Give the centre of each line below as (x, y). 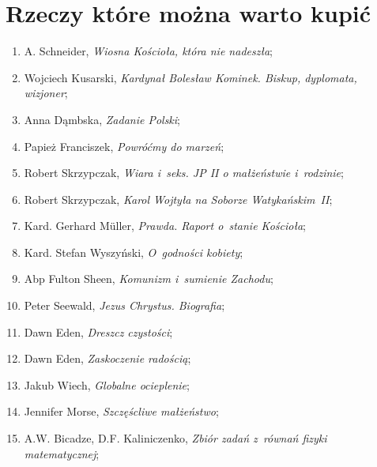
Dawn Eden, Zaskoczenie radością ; (107, 358)
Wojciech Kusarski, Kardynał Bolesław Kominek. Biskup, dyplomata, (190, 77)
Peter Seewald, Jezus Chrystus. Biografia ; (124, 305)
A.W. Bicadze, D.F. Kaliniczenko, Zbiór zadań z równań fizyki (175, 438)
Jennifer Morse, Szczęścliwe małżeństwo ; (121, 411)
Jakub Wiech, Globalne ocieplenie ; (107, 384)
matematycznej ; (62, 453)
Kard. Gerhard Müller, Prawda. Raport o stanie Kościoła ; (165, 226)
